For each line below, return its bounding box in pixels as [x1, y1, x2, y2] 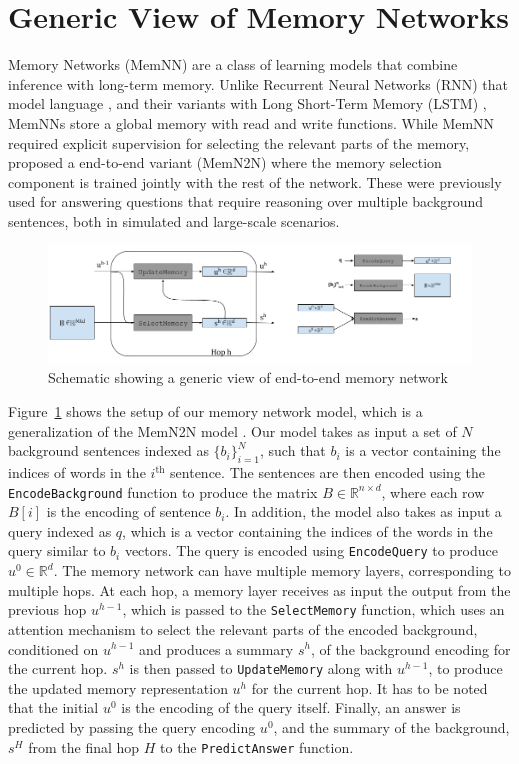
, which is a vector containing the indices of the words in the [122, 520, 493, 541]
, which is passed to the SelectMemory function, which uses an [122, 599, 505, 620]
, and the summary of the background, [273, 717, 510, 737]
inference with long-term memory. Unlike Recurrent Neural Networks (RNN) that [8, 73, 509, 94]
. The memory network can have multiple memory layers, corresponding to [53, 560, 511, 581]
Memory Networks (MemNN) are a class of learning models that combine [8, 54, 458, 75]
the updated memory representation [8, 677, 228, 698]
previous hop [8, 599, 87, 620]
